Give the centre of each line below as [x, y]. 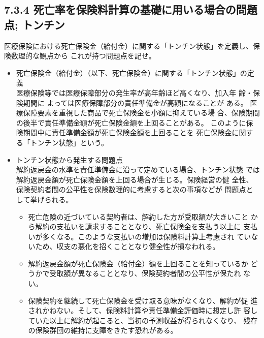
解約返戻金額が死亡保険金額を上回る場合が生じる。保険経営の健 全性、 [135, 179]
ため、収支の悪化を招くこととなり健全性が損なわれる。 [127, 246]
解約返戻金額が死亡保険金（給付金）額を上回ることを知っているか [138, 263]
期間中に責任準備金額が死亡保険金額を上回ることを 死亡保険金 [127, 132]
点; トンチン [35, 24]
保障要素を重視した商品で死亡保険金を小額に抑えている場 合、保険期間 [141, 113]
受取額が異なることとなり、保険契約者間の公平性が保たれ [145, 273]
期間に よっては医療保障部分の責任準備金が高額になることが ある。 [135, 102]
